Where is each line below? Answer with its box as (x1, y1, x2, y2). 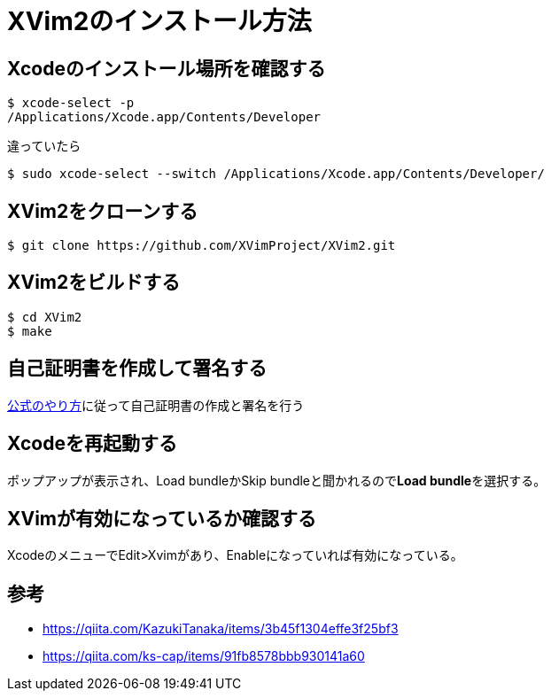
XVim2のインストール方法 (7, 6, 312, 36)
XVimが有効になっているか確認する (7, 507, 316, 530)
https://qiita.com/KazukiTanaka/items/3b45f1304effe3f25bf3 (43, 621, 399, 637)
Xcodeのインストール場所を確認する (7, 57, 326, 80)
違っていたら (7, 138, 81, 154)
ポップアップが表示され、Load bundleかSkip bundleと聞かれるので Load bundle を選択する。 (7, 472, 547, 488)
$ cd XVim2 (7, 309, 82, 324)
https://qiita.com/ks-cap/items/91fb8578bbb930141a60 (43, 648, 365, 664)
